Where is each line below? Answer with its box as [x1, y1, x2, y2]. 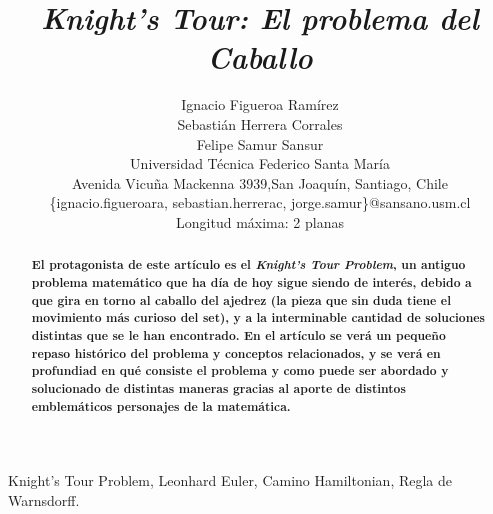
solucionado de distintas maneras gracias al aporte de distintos [31, 379, 406, 397]
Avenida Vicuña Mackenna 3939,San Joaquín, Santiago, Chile [72, 172, 448, 193]
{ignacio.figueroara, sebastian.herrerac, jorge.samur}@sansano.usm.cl [49, 192, 471, 213]
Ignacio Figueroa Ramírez [181, 94, 339, 115]
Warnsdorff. [8, 489, 80, 510]
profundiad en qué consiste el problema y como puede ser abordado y [31, 362, 449, 380]
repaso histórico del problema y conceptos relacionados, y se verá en [31, 344, 441, 362]
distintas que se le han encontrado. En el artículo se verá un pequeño [31, 326, 446, 344]
